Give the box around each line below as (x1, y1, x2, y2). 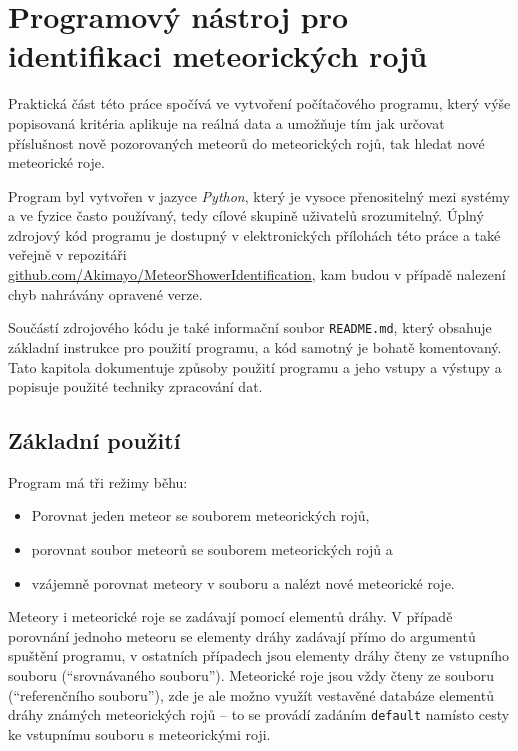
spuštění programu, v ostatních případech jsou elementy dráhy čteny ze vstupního (8, 645, 510, 666)
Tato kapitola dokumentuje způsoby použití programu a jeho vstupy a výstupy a (8, 356, 502, 377)
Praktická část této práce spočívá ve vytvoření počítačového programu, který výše (8, 93, 511, 114)
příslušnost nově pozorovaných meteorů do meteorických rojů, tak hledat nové (8, 132, 485, 153)
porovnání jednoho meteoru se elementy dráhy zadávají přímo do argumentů (8, 625, 476, 646)
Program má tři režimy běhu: (8, 471, 188, 492)
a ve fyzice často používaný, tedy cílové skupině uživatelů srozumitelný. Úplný (8, 205, 484, 226)
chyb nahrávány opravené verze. (8, 283, 203, 304)
